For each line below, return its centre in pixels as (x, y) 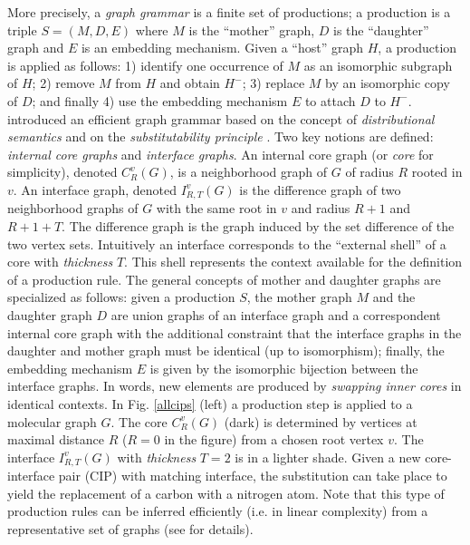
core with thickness (60, 262)
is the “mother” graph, (252, 29)
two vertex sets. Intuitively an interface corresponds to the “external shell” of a (227, 243)
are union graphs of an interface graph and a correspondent (276, 314)
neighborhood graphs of (73, 208)
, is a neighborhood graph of (249, 172)
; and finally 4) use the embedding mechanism (160, 100)
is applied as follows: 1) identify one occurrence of (145, 65)
